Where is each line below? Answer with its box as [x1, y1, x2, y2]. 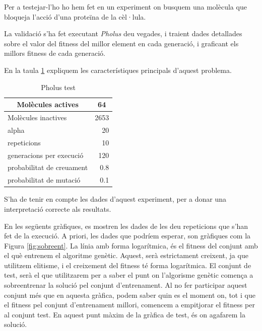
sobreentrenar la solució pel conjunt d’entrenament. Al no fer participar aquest [4, 280, 247, 290]
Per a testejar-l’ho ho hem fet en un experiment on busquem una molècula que [4, 2, 247, 12]
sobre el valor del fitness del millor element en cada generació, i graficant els [4, 38, 239, 48]
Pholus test [41, 81, 76, 92]
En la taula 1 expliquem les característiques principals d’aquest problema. [4, 64, 232, 75]
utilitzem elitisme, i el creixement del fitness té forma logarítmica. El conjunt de [4, 260, 251, 270]
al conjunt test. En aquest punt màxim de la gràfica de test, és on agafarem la [4, 309, 245, 319]
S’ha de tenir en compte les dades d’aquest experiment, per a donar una [4, 194, 226, 204]
